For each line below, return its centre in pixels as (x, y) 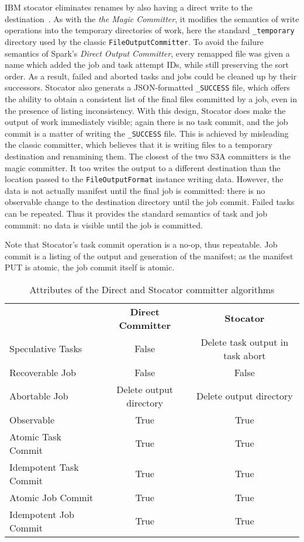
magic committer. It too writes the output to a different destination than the (143, 167)
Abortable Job (39, 396)
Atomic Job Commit (51, 497)
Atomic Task (35, 436)
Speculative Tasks (46, 349)
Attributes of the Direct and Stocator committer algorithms (152, 289)
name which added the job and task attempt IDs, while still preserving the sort (147, 65)
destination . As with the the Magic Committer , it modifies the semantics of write (152, 18)
